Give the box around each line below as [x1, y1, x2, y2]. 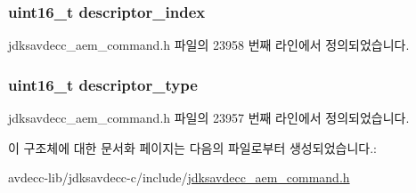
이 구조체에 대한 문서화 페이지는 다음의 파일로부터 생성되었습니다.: [8, 138, 377, 157]
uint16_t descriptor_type [8, 73, 198, 95]
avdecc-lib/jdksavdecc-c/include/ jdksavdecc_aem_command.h [8, 168, 350, 187]
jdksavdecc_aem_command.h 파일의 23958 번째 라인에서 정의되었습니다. [8, 36, 410, 54]
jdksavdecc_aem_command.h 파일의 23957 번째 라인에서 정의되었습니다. [8, 109, 410, 127]
